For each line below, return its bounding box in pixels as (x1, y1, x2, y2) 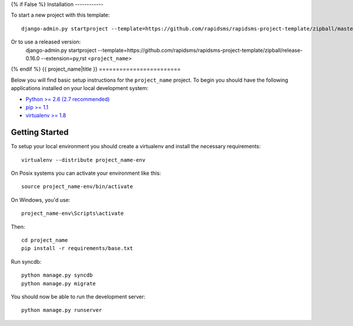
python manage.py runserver (21, 307, 102, 314)
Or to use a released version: (11, 38, 81, 45)
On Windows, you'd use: (11, 196, 71, 203)
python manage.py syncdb (21, 272, 93, 279)
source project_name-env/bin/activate (21, 183, 134, 190)
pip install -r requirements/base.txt (21, 245, 134, 252)
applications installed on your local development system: (11, 85, 149, 92)
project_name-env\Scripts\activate (21, 210, 124, 217)
